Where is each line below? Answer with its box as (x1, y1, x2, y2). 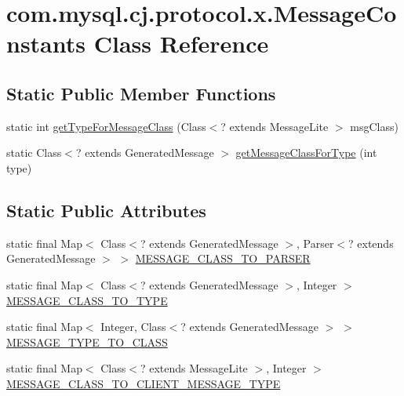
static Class (6, 144, 62, 161)
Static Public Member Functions (6, 81, 276, 105)
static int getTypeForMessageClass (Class (6, 118, 206, 134)
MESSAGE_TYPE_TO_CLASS (6, 333, 168, 350)
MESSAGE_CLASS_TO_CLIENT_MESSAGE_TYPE (6, 375, 281, 391)
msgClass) (350, 118, 399, 134)
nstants (6, 27, 86, 60)
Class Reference (93, 27, 269, 60)
